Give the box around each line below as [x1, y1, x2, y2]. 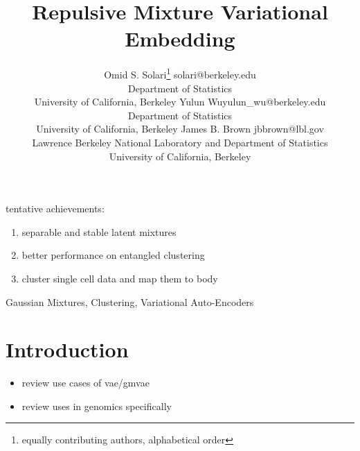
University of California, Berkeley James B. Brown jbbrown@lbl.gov [36, 121, 324, 136]
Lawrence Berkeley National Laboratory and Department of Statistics [32, 135, 328, 149]
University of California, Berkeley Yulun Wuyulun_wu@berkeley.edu [34, 94, 326, 109]
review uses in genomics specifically [21, 398, 172, 413]
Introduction [6, 335, 129, 364]
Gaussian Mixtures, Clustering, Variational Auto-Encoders [6, 294, 254, 309]
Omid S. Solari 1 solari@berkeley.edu [104, 65, 256, 81]
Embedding [125, 24, 235, 53]
